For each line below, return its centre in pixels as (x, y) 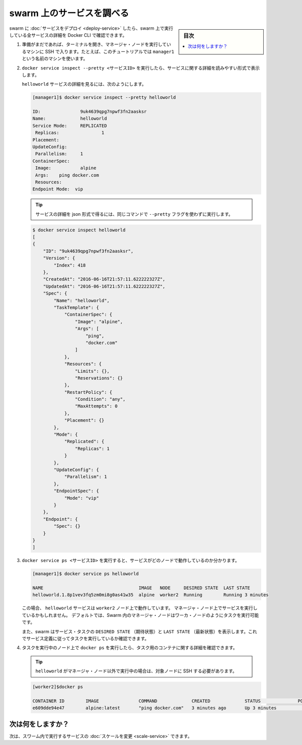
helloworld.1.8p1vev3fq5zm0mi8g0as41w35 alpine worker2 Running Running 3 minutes (150, 595)
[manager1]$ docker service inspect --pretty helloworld (104, 98)
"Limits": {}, (92, 371)
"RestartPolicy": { (88, 392)
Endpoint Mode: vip (58, 189)
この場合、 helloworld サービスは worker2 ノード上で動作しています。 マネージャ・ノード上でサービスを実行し (140, 608)
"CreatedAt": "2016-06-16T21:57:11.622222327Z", (104, 279)
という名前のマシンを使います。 (55, 58)
